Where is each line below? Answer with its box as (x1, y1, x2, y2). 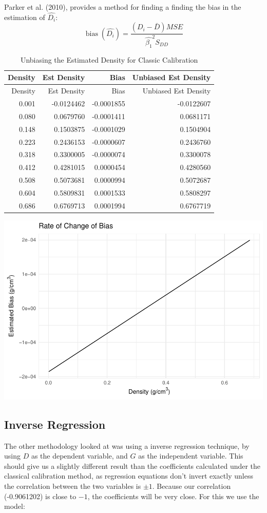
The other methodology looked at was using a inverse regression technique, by (4, 440, 250, 451)
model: (4, 501, 25, 511)
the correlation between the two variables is (4, 481, 141, 491)
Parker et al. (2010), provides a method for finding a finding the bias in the (4, 2, 241, 12)
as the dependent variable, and (31, 450, 128, 461)
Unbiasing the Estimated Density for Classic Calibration (20, 54, 198, 65)
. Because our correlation (152, 481, 231, 491)
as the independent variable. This (138, 450, 243, 461)
